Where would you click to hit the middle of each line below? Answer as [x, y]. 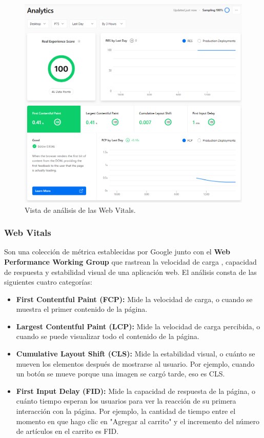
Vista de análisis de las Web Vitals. [80, 210]
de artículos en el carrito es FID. [67, 431]
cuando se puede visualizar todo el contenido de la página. [108, 336]
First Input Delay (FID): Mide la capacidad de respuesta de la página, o [136, 391]
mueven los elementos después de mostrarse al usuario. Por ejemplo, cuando [135, 363]
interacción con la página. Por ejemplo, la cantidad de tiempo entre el [126, 411]
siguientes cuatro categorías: [48, 282]
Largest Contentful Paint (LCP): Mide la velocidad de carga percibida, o [138, 326]
